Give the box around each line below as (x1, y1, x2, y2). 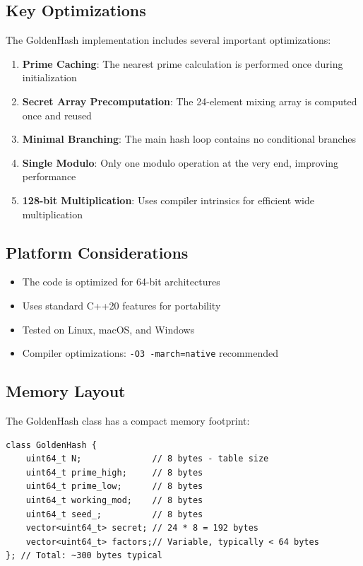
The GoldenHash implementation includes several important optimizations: (6, 33, 331, 47)
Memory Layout (6, 380, 126, 402)
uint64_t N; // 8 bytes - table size (25, 454, 269, 464)
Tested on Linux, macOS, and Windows (22, 322, 195, 336)
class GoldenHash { (6, 440, 97, 450)
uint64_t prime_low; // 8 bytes (25, 481, 203, 492)
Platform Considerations (6, 241, 189, 263)
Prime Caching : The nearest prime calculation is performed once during (22, 56, 343, 71)
